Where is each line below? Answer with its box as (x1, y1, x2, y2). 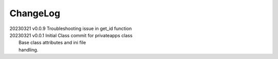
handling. (19, 46, 39, 53)
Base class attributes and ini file (19, 40, 86, 46)
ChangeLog (9, 8, 60, 19)
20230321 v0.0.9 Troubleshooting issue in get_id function (9, 25, 132, 32)
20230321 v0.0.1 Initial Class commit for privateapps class (9, 32, 133, 38)
